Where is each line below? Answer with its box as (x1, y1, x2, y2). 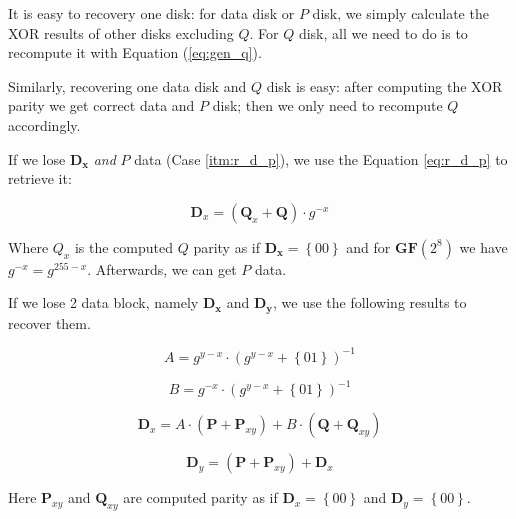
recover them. (8, 312, 91, 333)
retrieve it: (8, 168, 72, 189)
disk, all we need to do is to (298, 22, 468, 43)
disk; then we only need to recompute (212, 95, 443, 116)
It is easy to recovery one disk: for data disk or (8, 3, 295, 23)
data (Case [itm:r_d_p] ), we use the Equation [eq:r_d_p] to (134, 148, 508, 169)
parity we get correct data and (8, 95, 195, 116)
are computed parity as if (123, 487, 278, 508)
